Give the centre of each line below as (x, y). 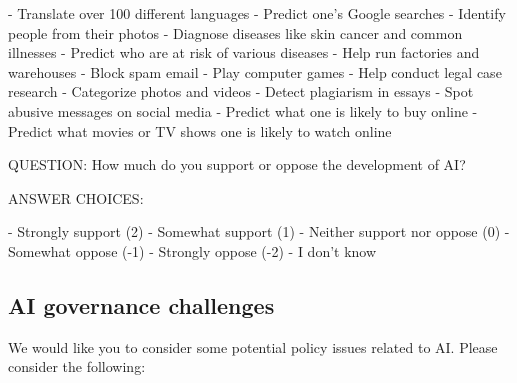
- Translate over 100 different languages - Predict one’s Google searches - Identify (257, 13)
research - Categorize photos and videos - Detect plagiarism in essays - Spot (241, 91)
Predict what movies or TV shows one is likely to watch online (200, 130)
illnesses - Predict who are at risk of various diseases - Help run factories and (244, 52)
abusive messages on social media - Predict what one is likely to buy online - (243, 110)
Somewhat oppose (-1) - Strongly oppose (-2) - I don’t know (192, 250)
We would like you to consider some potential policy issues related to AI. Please (253, 346)
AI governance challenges (141, 304)
